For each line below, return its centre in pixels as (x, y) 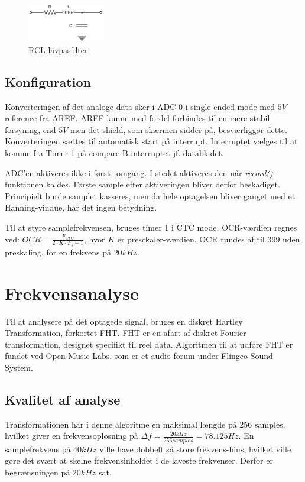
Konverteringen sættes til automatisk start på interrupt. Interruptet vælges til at (151, 141)
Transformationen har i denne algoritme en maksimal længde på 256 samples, (145, 424)
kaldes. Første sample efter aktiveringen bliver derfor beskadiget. (163, 184)
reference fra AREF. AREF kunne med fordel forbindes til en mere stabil (137, 118)
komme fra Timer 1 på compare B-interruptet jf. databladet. (114, 153)
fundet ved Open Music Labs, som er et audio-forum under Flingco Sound (139, 356)
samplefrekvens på (38, 449)
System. (19, 367)
